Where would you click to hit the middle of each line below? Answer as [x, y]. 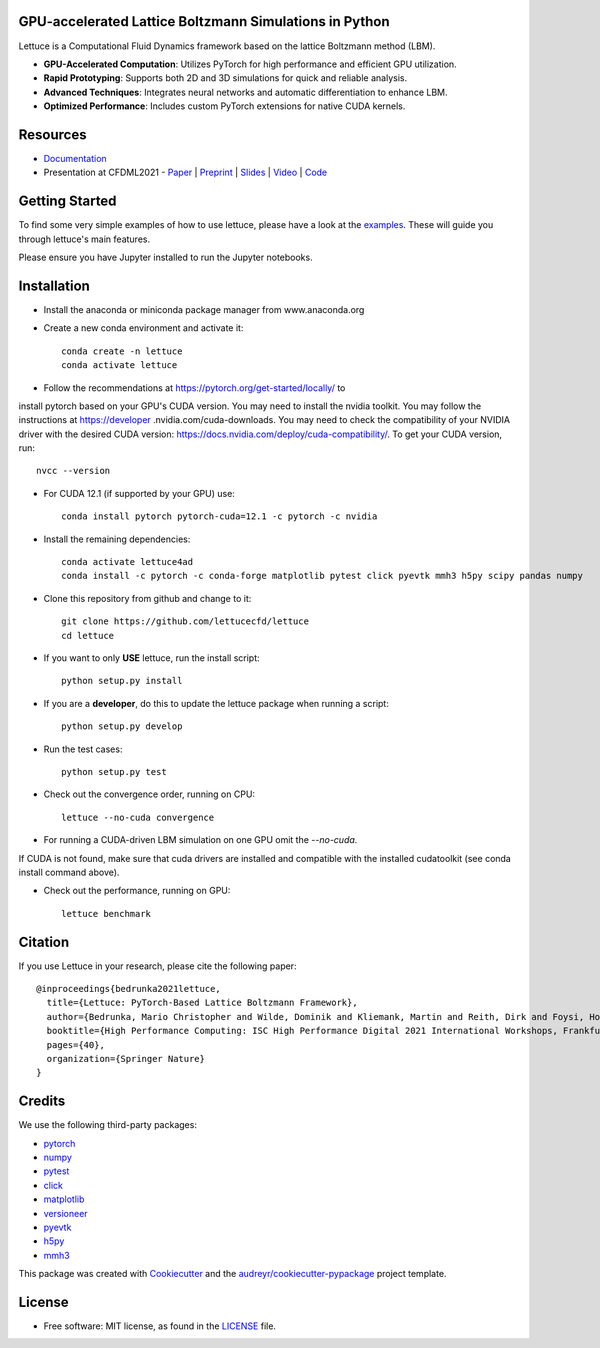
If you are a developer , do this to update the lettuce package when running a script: [216, 703]
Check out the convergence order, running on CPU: [149, 794]
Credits [42, 1101]
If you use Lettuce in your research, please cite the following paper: [157, 966]
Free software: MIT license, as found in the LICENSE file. [160, 1326]
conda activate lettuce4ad [127, 562]
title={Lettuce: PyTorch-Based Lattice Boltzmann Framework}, [202, 1003]
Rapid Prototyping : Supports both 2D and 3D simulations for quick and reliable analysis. [225, 78]
